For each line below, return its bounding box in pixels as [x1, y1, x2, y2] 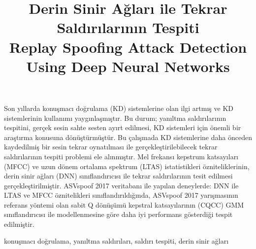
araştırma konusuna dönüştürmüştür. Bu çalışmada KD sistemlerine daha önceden [4, 132, 252, 142]
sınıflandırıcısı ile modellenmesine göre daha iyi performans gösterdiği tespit [4, 209, 233, 219]
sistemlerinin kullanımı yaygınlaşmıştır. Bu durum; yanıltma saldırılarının [4, 112, 226, 123]
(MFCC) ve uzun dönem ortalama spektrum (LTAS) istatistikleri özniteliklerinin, [4, 161, 250, 171]
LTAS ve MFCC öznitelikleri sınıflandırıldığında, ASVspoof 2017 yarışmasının [4, 190, 238, 200]
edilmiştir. [4, 219, 34, 229]
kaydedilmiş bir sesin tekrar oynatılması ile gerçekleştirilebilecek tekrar [4, 142, 218, 152]
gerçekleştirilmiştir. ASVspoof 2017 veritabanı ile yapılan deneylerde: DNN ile [4, 180, 239, 190]
